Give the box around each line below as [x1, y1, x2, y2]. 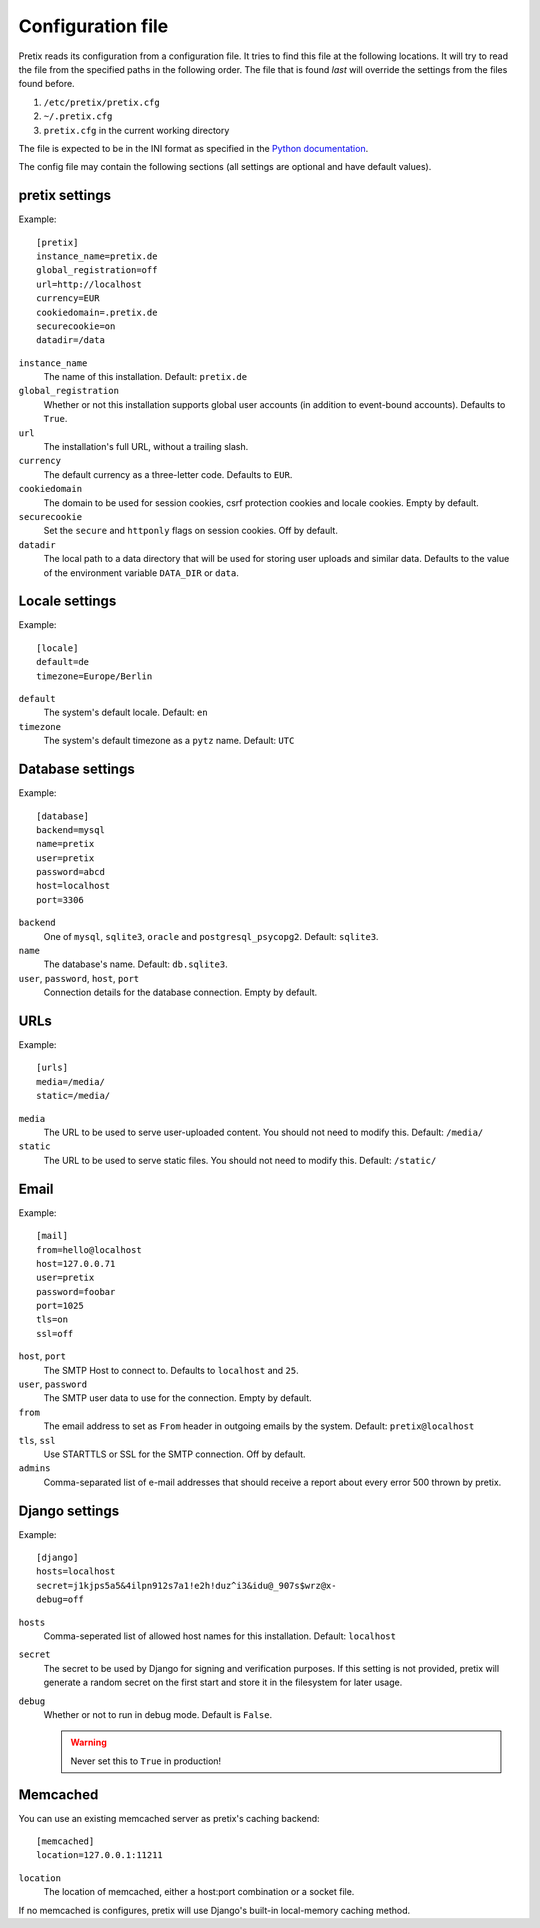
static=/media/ [36, 1090, 111, 1102]
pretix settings [18, 187, 112, 204]
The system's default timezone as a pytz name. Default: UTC [43, 735, 295, 747]
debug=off [36, 1594, 84, 1605]
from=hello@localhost [36, 1244, 142, 1255]
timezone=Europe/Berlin [36, 670, 153, 682]
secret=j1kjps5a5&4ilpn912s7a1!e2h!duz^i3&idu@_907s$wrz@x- [36, 1580, 337, 1591]
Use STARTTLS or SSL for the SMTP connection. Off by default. [43, 1448, 306, 1460]
